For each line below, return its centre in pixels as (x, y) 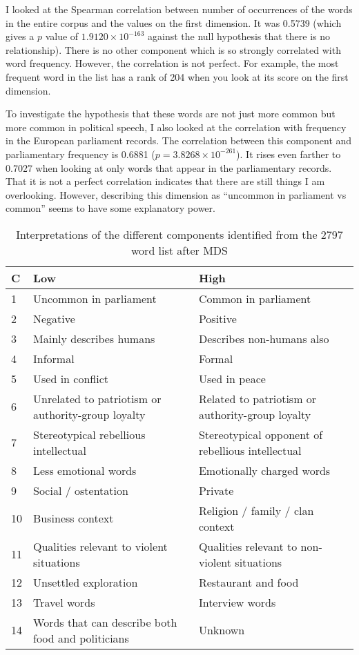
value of (62, 36)
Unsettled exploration (86, 582)
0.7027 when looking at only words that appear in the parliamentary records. (169, 167)
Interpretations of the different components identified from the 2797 (179, 234)
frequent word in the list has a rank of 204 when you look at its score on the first (177, 76)
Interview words (237, 602)
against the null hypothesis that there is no (239, 36)
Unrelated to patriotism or (97, 398)
